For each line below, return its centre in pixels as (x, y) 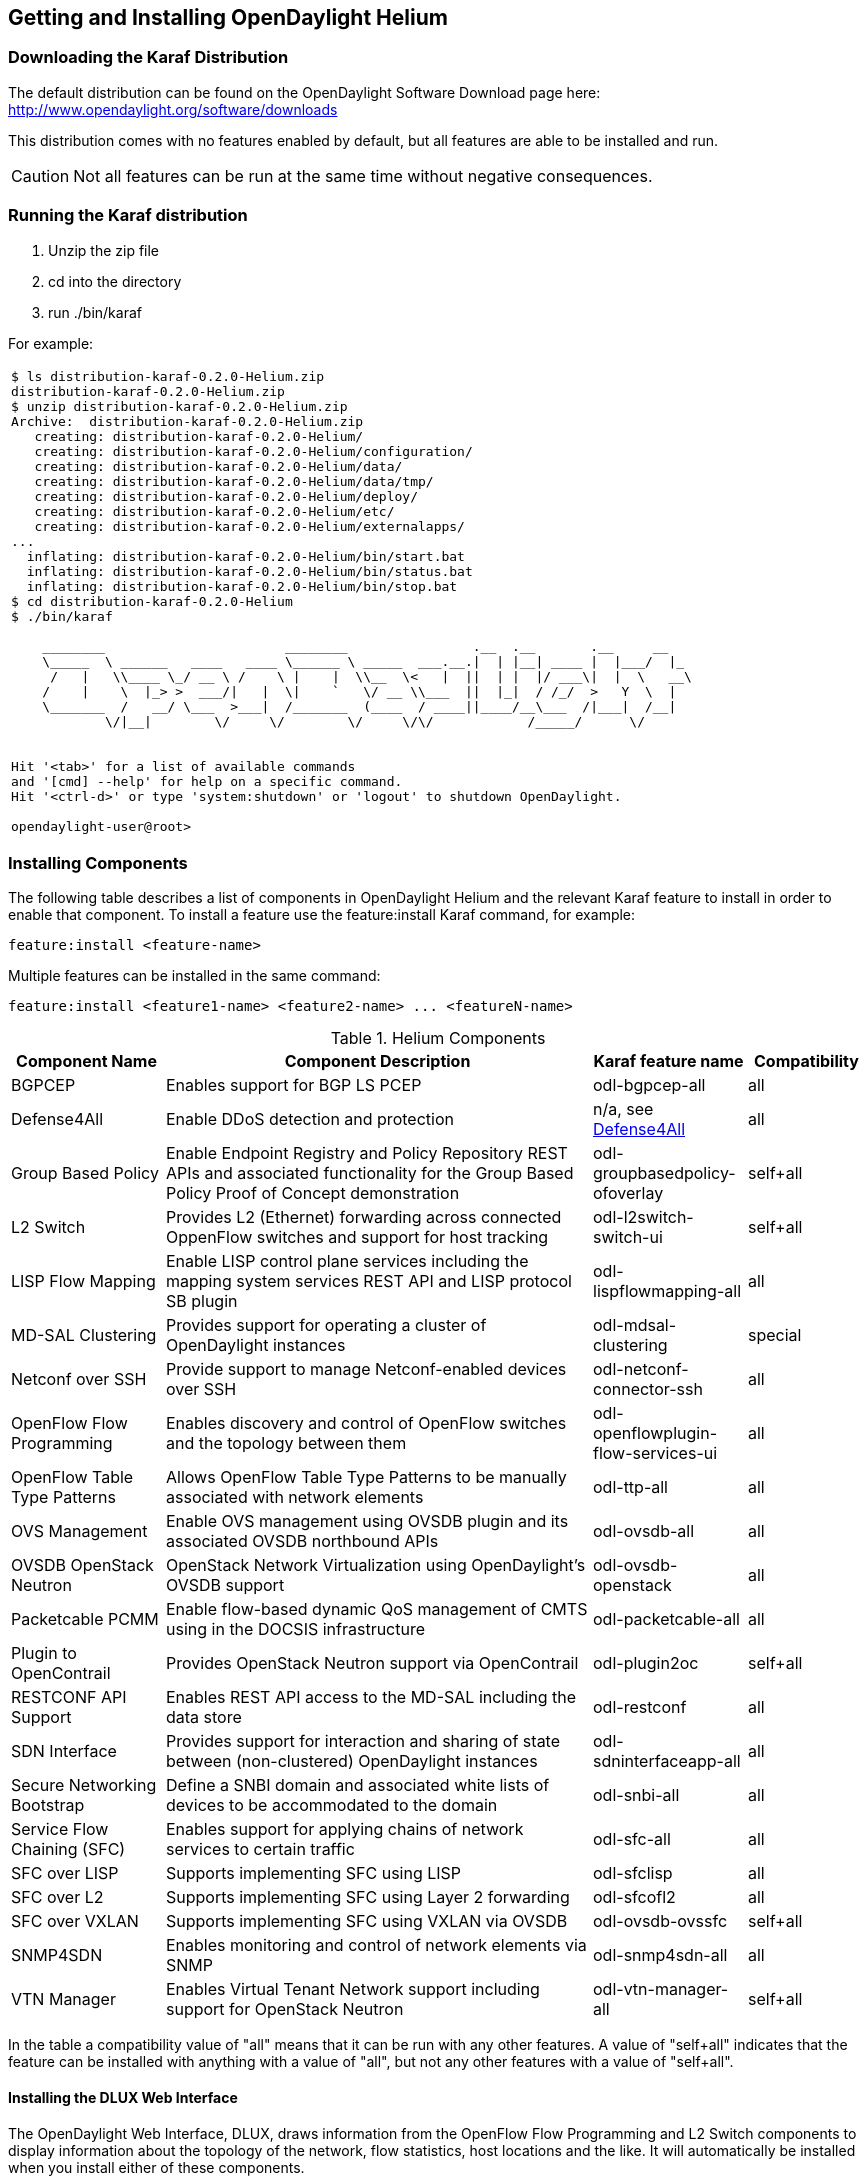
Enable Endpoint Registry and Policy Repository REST (367, 1153)
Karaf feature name (668, 1061)
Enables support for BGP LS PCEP (294, 1085)
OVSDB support (225, 1585)
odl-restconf (640, 1707)
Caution (40, 175)
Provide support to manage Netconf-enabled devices (366, 1369)
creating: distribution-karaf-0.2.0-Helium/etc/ (214, 511)
